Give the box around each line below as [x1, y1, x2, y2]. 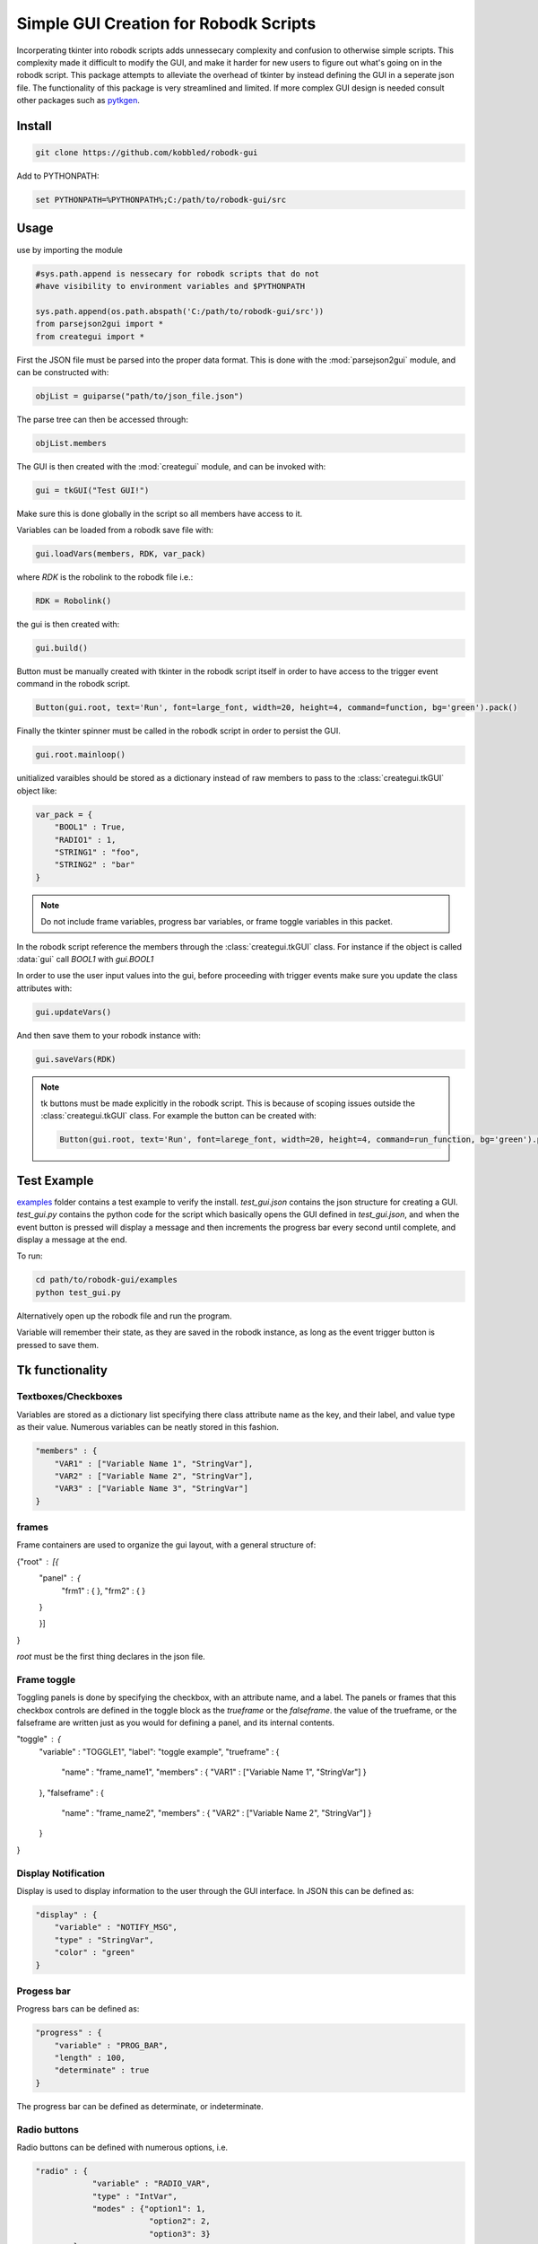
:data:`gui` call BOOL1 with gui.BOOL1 [16, 953, 154, 964]
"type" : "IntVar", [91, 2191, 178, 2201]
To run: [16, 1250, 44, 1261]
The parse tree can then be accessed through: [16, 414, 188, 425]
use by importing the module [16, 244, 123, 255]
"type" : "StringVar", [54, 1934, 154, 1945]
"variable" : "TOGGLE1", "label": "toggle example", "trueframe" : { [39, 1746, 280, 1757]
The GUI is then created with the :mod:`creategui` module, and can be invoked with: [16, 460, 326, 471]
